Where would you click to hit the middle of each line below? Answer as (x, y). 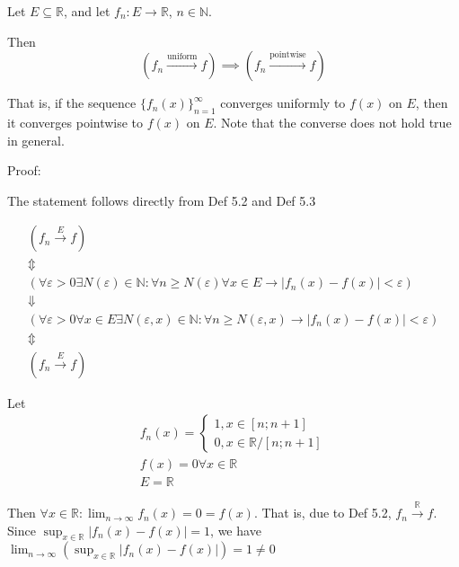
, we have (236, 530)
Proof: (24, 170)
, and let (87, 11)
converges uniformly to (283, 103)
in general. (36, 140)
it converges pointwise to (75, 122)
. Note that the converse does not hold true (332, 122)
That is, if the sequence (72, 103)
